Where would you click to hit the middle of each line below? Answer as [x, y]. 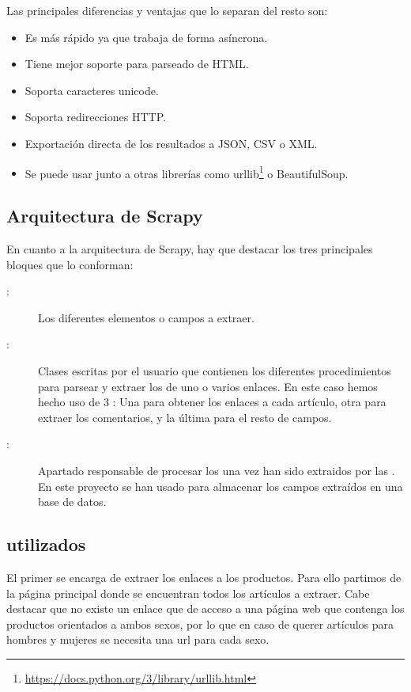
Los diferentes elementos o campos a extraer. [146, 317]
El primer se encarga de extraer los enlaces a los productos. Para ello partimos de [204, 577]
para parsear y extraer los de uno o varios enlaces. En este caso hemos [208, 386]
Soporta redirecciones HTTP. [95, 117]
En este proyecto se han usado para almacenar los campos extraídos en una [221, 486]
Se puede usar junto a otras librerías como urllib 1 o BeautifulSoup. [187, 172]
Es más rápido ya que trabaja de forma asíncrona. [146, 37]
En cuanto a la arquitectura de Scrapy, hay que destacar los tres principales [190, 249]
